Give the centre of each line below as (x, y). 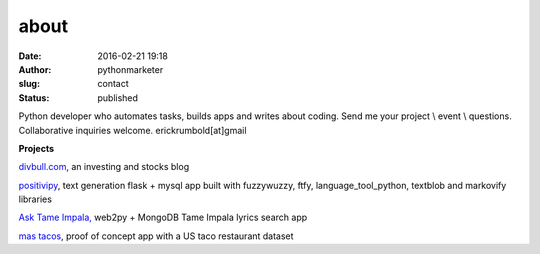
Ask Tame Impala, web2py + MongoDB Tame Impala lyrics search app (163, 217)
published (118, 97)
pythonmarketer (130, 69)
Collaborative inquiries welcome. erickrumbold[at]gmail (132, 130)
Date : (30, 56)
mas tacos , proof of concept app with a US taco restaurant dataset (156, 236)
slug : (29, 84)
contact (113, 84)
